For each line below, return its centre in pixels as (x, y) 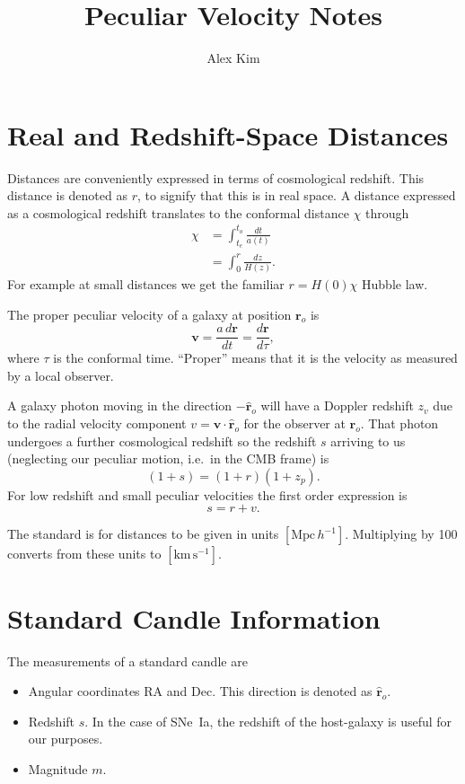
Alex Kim (233, 58)
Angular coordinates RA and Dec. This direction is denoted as (200, 691)
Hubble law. (395, 284)
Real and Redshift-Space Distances (228, 134)
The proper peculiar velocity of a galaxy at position (149, 314)
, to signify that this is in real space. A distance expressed (296, 195)
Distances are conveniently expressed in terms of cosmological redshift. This (216, 177)
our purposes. (66, 739)
